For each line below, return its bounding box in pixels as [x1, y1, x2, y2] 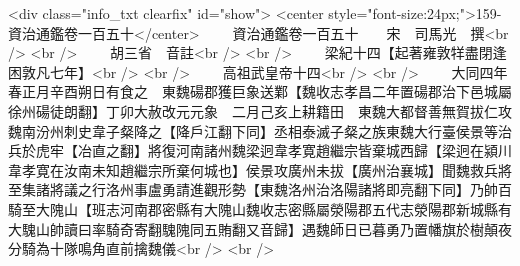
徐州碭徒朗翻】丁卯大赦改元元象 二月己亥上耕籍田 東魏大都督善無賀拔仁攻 [8, 100, 512, 121]
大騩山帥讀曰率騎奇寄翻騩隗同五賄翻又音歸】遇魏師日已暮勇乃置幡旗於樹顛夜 [8, 218, 512, 239]
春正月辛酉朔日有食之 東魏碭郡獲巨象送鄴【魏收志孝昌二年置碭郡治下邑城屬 [8, 81, 512, 102]
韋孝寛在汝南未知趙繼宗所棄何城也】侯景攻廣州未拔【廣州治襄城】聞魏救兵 [8, 159, 498, 180]
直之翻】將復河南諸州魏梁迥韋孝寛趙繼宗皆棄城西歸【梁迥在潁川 [91, 140, 512, 161]
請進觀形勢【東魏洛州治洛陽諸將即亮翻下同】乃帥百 [175, 179, 512, 200]
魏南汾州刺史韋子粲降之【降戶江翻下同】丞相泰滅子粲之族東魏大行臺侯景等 [8, 120, 498, 141]
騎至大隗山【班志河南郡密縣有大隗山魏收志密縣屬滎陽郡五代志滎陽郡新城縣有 [8, 198, 512, 219]
